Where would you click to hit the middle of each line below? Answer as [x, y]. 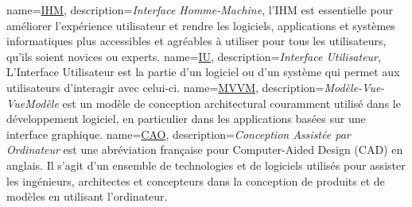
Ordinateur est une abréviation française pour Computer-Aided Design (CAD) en [205, 149]
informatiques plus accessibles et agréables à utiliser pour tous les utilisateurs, [196, 41]
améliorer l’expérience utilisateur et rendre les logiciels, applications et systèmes [201, 25]
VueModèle [33, 103]
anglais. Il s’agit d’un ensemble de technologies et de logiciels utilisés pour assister [206, 165]
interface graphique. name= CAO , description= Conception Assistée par [179, 134]
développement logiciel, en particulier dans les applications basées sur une [186, 119]
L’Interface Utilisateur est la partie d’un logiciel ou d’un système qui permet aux [203, 72]
